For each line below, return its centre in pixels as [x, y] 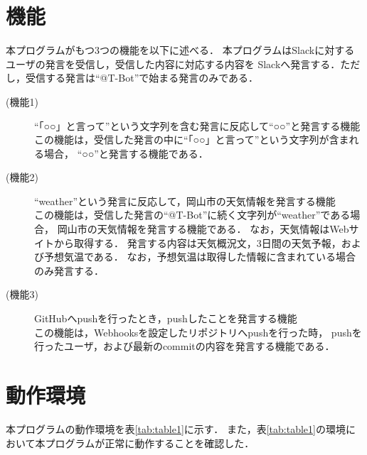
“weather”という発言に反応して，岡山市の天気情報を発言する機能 [185, 201]
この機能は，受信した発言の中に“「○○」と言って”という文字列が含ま [192, 139]
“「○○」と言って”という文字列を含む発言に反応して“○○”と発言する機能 [197, 125]
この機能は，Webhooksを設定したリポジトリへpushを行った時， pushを [198, 332]
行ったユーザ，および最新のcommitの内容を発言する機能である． [185, 346]
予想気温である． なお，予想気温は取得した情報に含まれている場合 [200, 257]
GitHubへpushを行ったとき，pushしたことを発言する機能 [166, 318]
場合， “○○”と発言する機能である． [126, 153]
